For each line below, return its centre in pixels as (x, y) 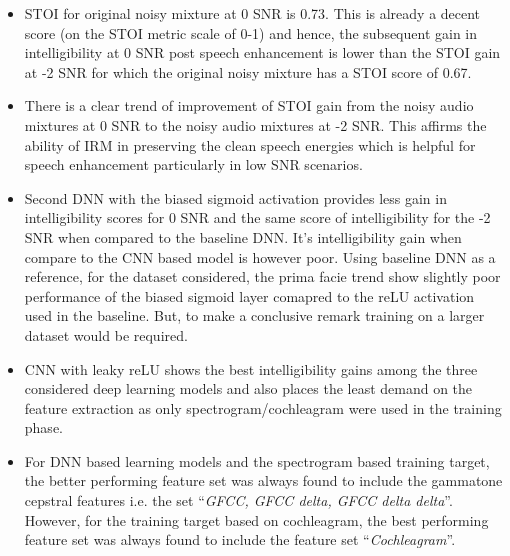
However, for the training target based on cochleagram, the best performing (256, 519)
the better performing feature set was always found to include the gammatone (263, 480)
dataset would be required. (106, 334)
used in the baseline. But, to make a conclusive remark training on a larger (254, 315)
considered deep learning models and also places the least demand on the (248, 388)
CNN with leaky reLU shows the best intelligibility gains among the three (251, 368)
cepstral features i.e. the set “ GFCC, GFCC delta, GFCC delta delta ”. (238, 500)
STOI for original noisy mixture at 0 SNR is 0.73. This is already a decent (252, 13)
